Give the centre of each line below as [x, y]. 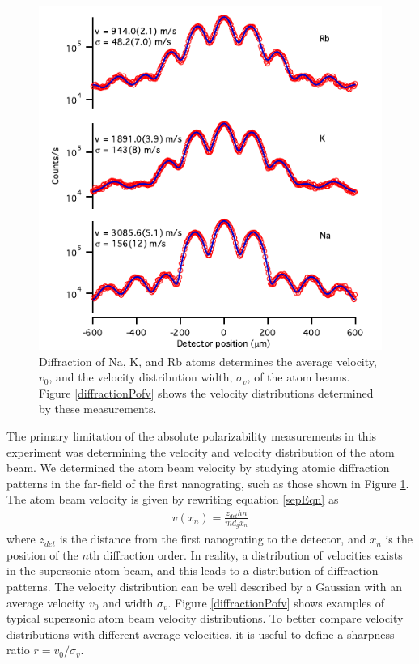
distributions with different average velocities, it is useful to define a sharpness [201, 634]
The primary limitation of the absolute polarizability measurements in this [192, 435]
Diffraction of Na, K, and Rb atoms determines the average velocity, [208, 361]
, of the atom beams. [298, 377]
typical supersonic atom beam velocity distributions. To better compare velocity [205, 618]
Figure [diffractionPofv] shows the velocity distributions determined [206, 392]
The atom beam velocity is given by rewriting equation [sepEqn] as [173, 499]
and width [128, 602]
